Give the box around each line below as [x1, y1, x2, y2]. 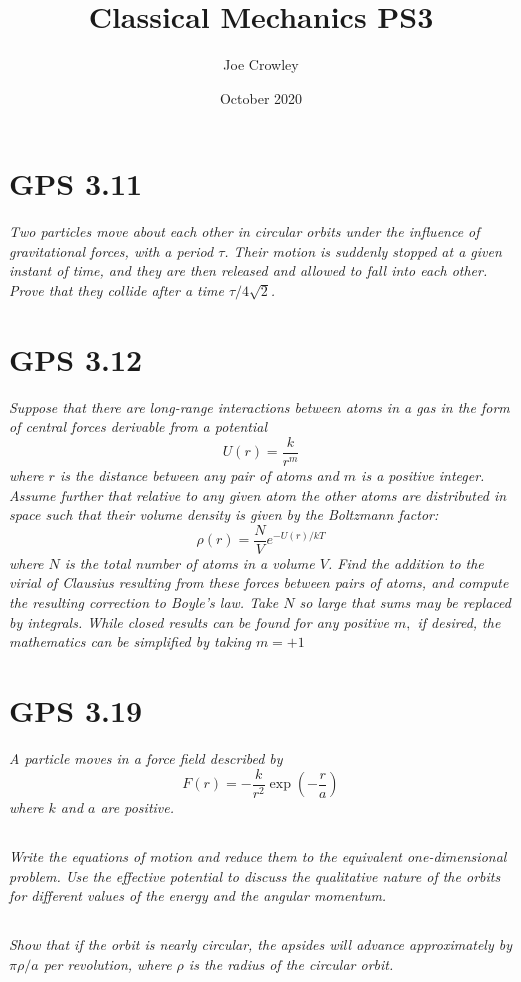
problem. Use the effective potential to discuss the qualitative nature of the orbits [9, 865, 501, 886]
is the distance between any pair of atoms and [59, 465, 339, 485]
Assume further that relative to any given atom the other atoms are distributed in [9, 484, 507, 505]
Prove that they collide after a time [9, 280, 224, 301]
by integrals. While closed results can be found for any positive [9, 611, 389, 632]
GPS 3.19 [9, 690, 143, 730]
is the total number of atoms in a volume [64, 552, 315, 573]
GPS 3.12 [9, 338, 143, 379]
